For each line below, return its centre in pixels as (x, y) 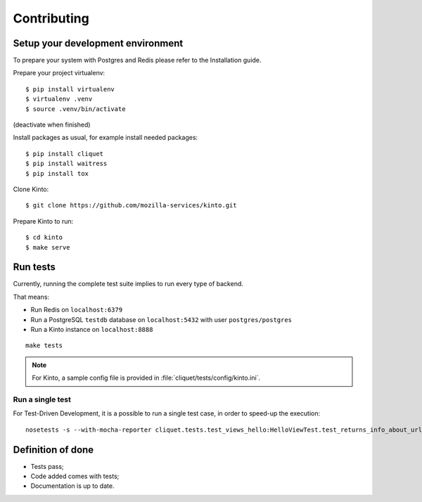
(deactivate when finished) (52, 125)
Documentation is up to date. (72, 486)
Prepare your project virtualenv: (59, 73)
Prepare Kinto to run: (43, 221)
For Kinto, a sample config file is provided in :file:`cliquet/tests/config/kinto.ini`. (146, 378)
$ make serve (48, 247)
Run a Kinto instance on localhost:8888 (92, 329)
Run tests (34, 267)
